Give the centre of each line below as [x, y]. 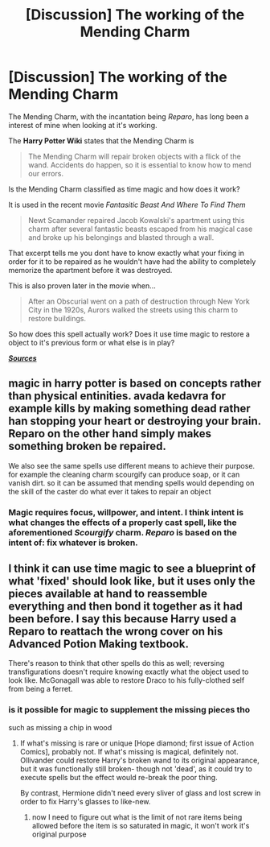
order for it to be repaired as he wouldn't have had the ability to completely [132, 261]
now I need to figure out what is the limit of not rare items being [137, 817]
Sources [23, 358]
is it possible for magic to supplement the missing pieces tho [129, 710]
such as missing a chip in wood [60, 727]
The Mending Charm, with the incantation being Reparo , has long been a [129, 116]
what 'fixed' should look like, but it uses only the [132, 581]
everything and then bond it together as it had [125, 607]
